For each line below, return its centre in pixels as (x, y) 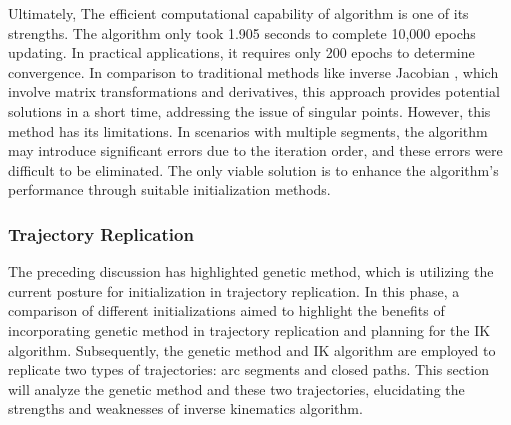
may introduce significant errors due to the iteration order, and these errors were (255, 150)
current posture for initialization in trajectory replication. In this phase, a (234, 290)
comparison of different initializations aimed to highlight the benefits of (226, 310)
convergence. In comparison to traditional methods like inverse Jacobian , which (253, 71)
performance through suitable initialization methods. (169, 189)
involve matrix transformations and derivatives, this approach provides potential (254, 91)
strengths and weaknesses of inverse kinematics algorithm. (185, 408)
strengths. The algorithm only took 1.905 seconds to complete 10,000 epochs (242, 32)
